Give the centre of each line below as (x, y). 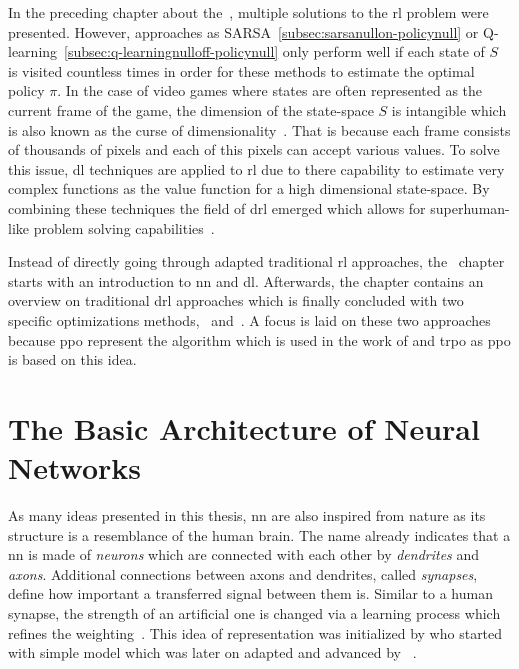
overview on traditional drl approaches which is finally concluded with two (236, 300)
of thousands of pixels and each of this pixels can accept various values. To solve (254, 149)
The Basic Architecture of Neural (244, 427)
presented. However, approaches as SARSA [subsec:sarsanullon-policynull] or (243, 31)
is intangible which (449, 109)
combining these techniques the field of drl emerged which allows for (217, 207)
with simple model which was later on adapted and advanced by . (212, 652)
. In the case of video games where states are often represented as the (270, 90)
